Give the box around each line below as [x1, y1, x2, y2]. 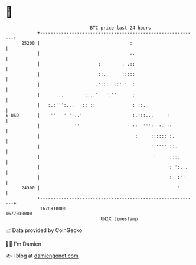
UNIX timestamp [100, 215, 138, 222]
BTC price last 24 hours [90, 25, 151, 31]
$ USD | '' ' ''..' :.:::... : [5, 112, 169, 119]
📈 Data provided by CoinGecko [5, 227, 83, 234]
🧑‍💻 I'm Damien [5, 240, 42, 247]
